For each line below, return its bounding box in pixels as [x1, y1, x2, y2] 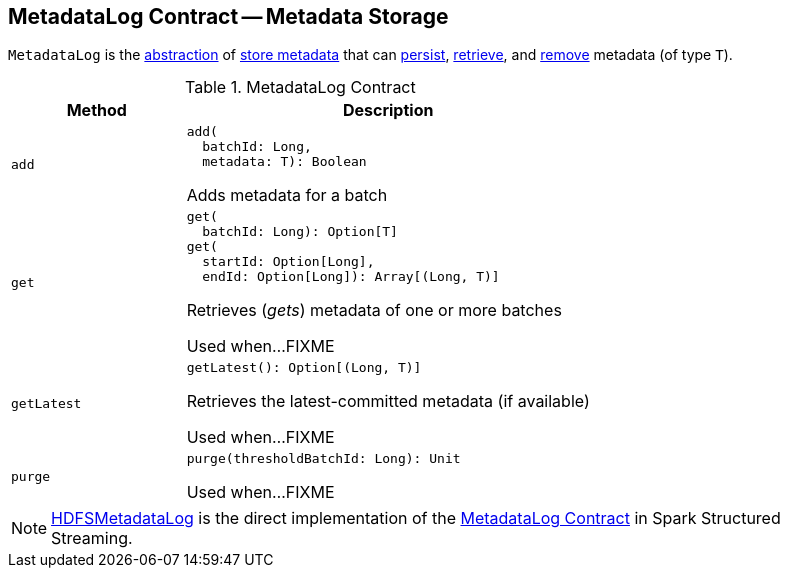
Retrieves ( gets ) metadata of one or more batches [186, 300, 562, 321]
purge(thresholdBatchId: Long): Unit [186, 451, 461, 467]
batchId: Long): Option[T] [202, 224, 398, 240]
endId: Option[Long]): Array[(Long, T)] [202, 269, 500, 285]
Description [342, 100, 434, 121]
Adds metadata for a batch [186, 185, 388, 206]
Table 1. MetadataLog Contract [185, 77, 416, 98]
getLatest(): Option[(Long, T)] [186, 360, 422, 376]
